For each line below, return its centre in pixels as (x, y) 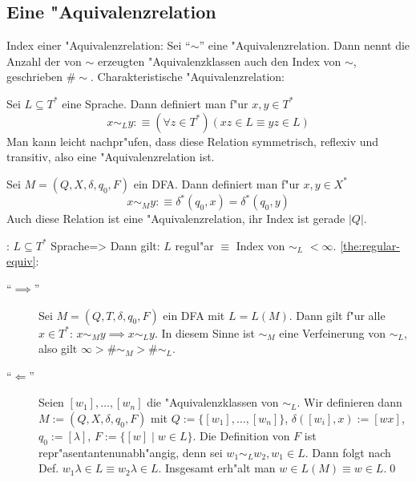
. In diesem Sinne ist (204, 332)
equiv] (21, 261)
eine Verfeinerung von (333, 332)
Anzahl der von (44, 61)
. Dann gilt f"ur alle (337, 315)
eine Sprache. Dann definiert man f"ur (155, 103)
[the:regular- (370, 245)
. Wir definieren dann (349, 402)
